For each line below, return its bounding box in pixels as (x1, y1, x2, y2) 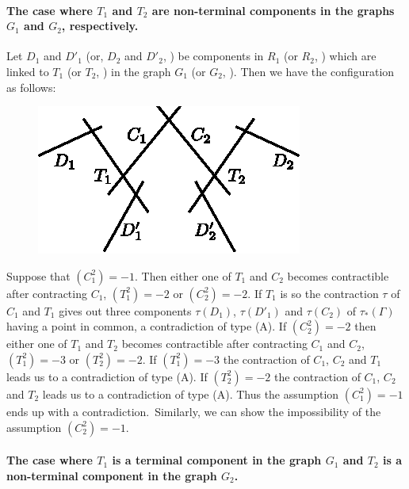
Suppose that (6, 267, 71, 284)
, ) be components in (162, 48, 264, 64)
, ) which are (314, 48, 377, 64)
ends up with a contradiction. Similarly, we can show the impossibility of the (6, 403, 381, 419)
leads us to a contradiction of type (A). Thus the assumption (42, 385, 339, 402)
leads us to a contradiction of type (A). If (6, 368, 208, 384)
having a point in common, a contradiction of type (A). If (6, 318, 287, 334)
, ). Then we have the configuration (222, 63, 395, 79)
